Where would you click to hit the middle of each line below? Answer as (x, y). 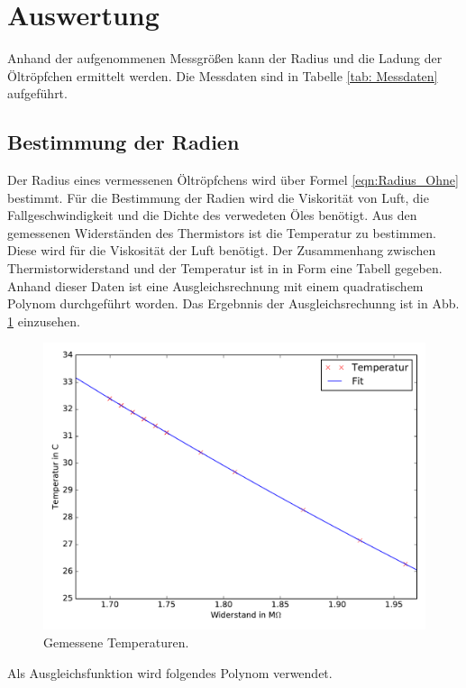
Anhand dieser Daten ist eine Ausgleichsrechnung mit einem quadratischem (215, 285)
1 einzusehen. (44, 321)
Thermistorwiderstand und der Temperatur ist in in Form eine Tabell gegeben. (225, 268)
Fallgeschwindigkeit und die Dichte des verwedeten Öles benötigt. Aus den (212, 215)
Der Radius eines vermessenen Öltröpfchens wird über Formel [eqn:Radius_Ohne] (233, 180)
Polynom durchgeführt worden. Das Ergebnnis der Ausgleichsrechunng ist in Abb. (233, 303)
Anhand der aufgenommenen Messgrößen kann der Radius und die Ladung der (225, 58)
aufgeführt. (37, 93)
